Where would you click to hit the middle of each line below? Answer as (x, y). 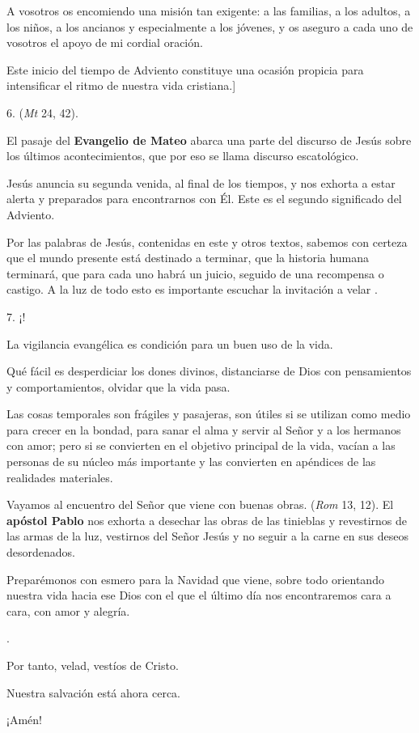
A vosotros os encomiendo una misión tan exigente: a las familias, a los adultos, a (209, 11)
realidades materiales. (60, 477)
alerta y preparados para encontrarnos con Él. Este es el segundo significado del (204, 199)
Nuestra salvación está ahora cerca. (93, 692)
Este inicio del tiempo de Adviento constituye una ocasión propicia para (185, 69)
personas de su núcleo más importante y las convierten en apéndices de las (191, 462)
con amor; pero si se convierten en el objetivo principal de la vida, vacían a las (201, 445)
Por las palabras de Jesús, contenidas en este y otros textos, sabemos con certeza (207, 242)
